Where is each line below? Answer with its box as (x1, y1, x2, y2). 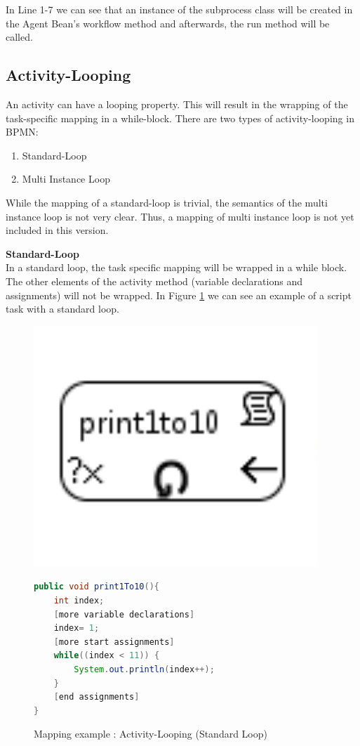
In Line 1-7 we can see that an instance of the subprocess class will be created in (6, 2, 353, 16)
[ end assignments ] (53, 692, 140, 702)
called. (6, 30, 33, 44)
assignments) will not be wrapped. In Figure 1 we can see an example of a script (6, 287, 352, 302)
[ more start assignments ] (53, 636, 175, 647)
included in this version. (6, 223, 109, 237)
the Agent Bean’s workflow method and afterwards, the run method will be (6, 15, 330, 30)
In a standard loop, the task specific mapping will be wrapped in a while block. (6, 260, 347, 275)
